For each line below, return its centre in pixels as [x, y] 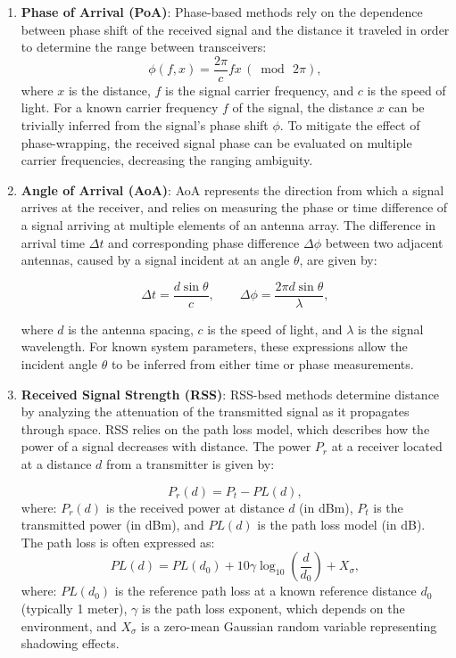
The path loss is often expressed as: [118, 542]
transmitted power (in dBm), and [112, 525]
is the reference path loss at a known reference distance [265, 591]
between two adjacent [384, 242]
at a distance [56, 464]
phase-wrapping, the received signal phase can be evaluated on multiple [216, 142]
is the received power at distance [195, 507]
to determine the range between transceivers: [144, 47]
